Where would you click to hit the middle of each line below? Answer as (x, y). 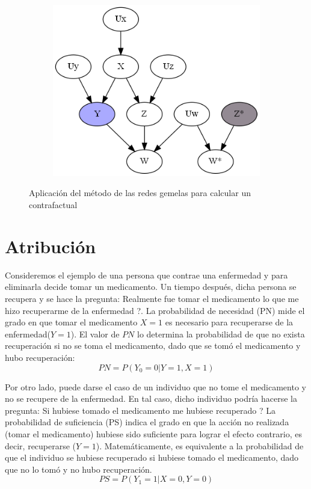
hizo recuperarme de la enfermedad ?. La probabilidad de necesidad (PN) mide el (155, 310)
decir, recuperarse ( (41, 445)
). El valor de (95, 334)
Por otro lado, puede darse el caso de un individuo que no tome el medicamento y (155, 386)
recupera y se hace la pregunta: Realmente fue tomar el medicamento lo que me (152, 298)
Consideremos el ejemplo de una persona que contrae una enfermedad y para (146, 275)
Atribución (51, 246)
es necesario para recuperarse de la (229, 322)
